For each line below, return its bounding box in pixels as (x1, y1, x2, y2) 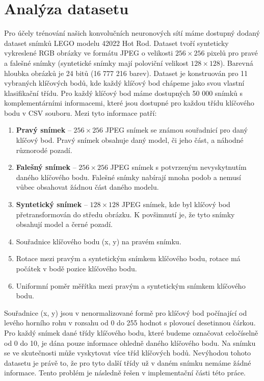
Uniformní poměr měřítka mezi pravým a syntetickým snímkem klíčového (16, 280, 246, 291)
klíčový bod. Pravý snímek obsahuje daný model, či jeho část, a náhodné (16, 135, 244, 145)
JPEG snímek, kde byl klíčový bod (121, 199, 230, 210)
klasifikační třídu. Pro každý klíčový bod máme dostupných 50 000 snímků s (4, 87, 243, 98)
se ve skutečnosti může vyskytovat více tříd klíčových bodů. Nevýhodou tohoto (4, 347, 251, 358)
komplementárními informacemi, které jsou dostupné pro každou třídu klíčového (4, 97, 254, 108)
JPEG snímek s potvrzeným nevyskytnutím (110, 162, 247, 172)
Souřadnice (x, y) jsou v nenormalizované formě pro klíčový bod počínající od (4, 307, 247, 318)
